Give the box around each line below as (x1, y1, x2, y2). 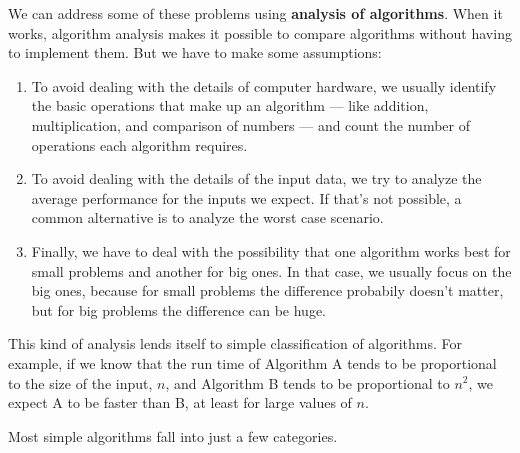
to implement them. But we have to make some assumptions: (8, 42, 382, 63)
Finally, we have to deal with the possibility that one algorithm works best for (31, 240, 511, 261)
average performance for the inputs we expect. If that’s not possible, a (31, 187, 462, 208)
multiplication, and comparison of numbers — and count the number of (31, 114, 470, 135)
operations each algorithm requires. (31, 134, 248, 155)
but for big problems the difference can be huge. (31, 299, 326, 320)
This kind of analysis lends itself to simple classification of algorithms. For (8, 333, 463, 354)
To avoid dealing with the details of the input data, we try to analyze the (31, 168, 482, 189)
